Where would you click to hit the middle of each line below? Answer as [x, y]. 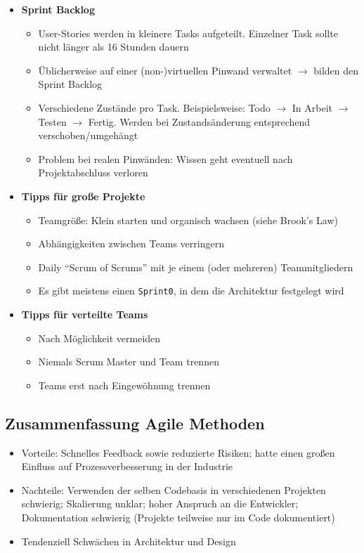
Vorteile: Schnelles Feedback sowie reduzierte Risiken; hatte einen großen [178, 452]
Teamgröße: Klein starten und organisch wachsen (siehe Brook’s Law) [188, 220]
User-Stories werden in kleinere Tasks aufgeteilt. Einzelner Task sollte [188, 33]
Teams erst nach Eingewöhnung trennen [124, 385]
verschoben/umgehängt [88, 135]
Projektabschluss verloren [93, 173]
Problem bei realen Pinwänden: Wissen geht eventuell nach [165, 158]
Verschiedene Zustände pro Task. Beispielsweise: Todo [154, 107]
